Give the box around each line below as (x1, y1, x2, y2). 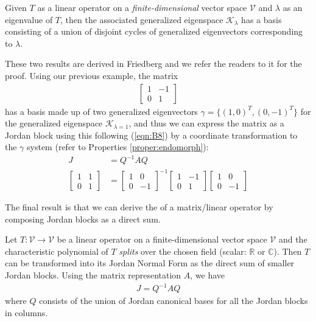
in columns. (5, 306, 48, 319)
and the (278, 233, 307, 246)
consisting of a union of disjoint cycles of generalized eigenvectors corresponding (5, 25, 303, 38)
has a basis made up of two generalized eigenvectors (5, 105, 198, 117)
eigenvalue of (5, 13, 53, 26)
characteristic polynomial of (5, 244, 108, 257)
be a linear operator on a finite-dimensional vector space (57, 233, 267, 246)
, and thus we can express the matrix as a (128, 117, 284, 129)
